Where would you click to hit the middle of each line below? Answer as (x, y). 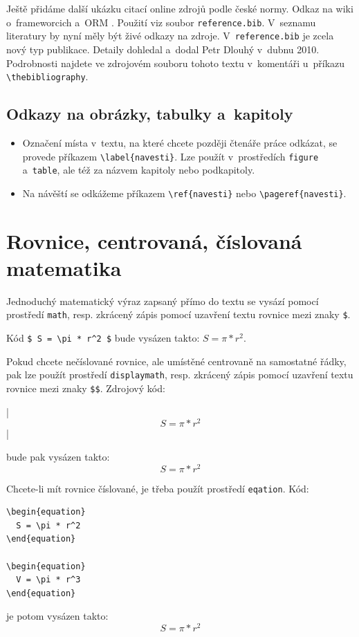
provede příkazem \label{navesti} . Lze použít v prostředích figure (171, 156)
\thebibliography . (47, 76)
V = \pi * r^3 (48, 580)
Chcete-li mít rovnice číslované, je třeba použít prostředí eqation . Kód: (158, 488)
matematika (64, 267)
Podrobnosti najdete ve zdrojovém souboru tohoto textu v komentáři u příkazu (176, 63)
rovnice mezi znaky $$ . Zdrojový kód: (86, 388)
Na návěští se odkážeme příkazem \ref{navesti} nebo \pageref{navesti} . (184, 193)
